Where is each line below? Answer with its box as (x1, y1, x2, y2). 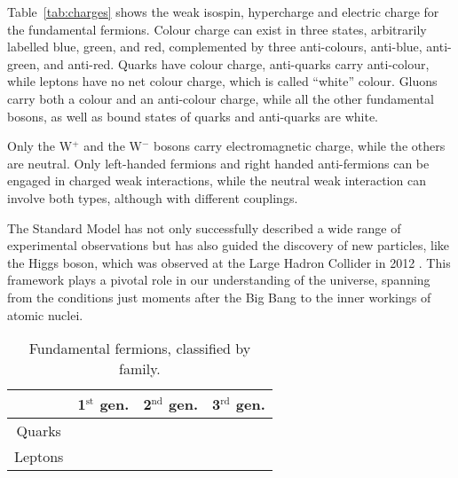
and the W (83, 137, 142, 155)
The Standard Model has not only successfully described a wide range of (7, 218, 401, 237)
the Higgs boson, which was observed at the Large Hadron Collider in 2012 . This (7, 253, 451, 271)
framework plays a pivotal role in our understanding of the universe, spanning (7, 270, 430, 289)
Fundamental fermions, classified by (28, 338, 251, 359)
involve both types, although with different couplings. (7, 188, 298, 207)
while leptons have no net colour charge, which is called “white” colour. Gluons (7, 72, 438, 90)
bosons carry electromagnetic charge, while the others (154, 137, 446, 155)
